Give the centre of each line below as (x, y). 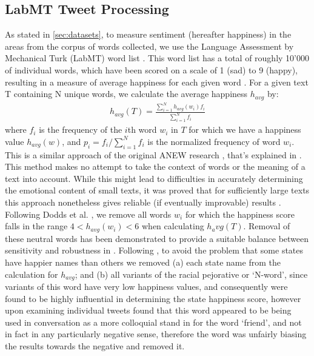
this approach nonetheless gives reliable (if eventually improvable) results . (143, 202)
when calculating (173, 226)
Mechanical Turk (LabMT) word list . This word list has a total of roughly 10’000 (157, 58)
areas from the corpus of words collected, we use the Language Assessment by (149, 46)
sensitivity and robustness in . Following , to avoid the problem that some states (154, 250)
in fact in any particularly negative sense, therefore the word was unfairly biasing (156, 334)
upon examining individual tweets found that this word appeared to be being (148, 310)
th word (142, 129)
